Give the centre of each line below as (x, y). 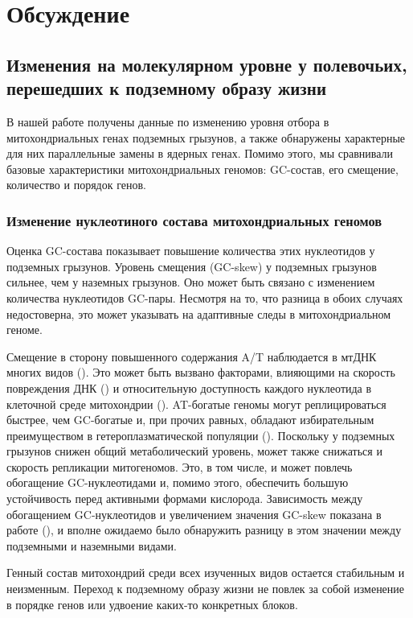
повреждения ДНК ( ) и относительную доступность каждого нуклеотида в (189, 387)
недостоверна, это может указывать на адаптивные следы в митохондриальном (199, 313)
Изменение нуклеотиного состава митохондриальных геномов (194, 220)
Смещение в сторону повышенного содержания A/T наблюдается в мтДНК (192, 356)
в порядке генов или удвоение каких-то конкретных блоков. (152, 604)
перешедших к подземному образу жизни (167, 88)
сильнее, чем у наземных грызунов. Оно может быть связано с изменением (191, 282)
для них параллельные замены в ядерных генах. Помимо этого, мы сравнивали (200, 153)
